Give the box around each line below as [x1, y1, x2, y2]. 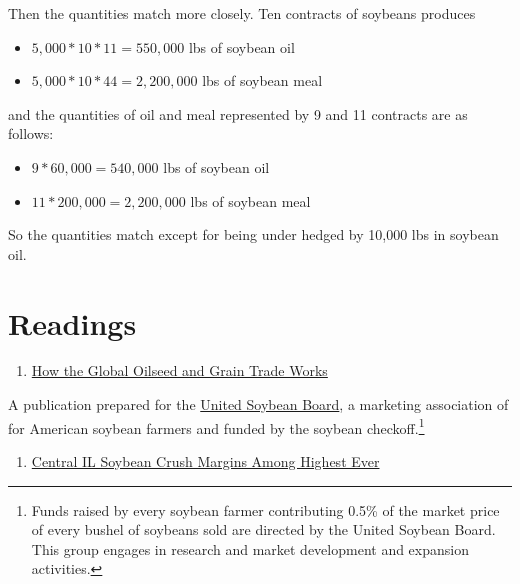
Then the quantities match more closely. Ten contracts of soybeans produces [8, 3, 476, 23]
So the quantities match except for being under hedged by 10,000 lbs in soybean [8, 224, 499, 245]
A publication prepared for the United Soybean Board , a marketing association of [8, 394, 509, 415]
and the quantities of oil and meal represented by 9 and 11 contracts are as [8, 103, 468, 124]
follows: [8, 123, 54, 144]
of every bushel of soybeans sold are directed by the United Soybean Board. [31, 519, 496, 540]
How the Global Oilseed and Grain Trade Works [31, 360, 328, 381]
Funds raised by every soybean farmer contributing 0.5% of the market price [31, 499, 500, 520]
